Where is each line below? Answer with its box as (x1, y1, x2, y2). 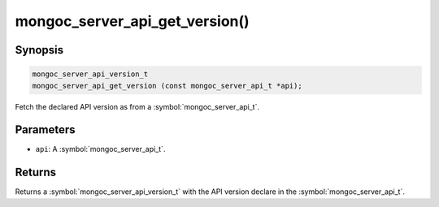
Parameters (15, 123, 76, 137)
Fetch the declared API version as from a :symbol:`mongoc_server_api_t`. (15, 101, 260, 111)
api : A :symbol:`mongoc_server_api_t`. (35, 144, 166, 154)
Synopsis (15, 43, 64, 57)
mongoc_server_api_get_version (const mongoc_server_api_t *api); (32, 81, 302, 90)
